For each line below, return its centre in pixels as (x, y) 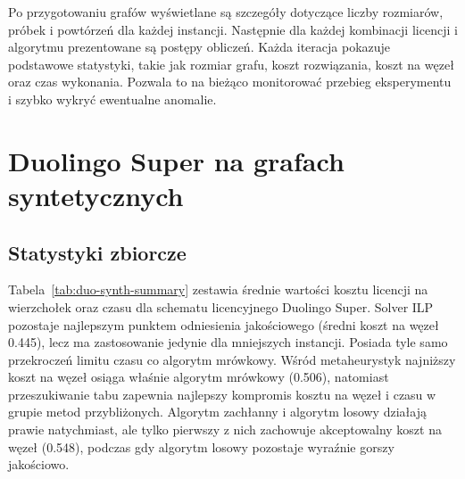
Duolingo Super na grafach (176, 160)
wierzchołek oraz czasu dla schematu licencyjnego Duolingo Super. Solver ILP (221, 306)
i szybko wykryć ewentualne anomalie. (112, 99)
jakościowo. (39, 464)
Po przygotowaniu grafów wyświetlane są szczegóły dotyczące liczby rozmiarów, (226, 12)
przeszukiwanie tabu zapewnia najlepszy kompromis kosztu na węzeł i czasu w (222, 394)
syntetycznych (96, 195)
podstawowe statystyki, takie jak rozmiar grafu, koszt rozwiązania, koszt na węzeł (231, 64)
